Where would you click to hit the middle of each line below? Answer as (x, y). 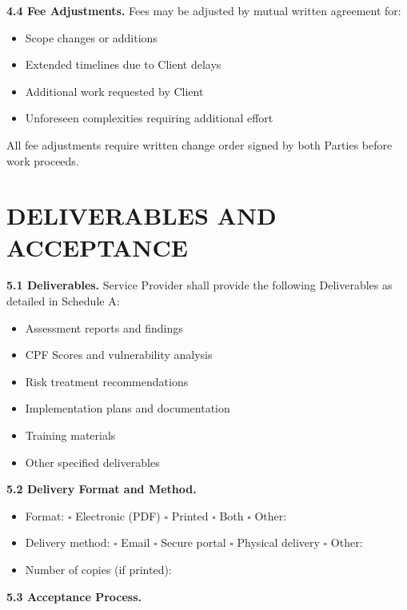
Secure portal (194, 542)
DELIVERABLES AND (142, 215)
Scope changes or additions (91, 37)
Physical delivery (278, 542)
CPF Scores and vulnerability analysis (119, 355)
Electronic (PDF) (118, 515)
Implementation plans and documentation (128, 408)
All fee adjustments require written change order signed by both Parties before (200, 144)
